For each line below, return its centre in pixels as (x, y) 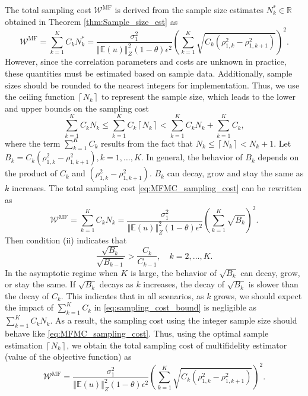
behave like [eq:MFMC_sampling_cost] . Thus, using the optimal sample (137, 333)
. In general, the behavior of (192, 157)
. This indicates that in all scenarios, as (132, 295)
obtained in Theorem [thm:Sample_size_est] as (91, 21)
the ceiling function (40, 96)
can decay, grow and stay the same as (235, 173)
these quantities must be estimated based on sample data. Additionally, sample (149, 73)
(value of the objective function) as (68, 357)
